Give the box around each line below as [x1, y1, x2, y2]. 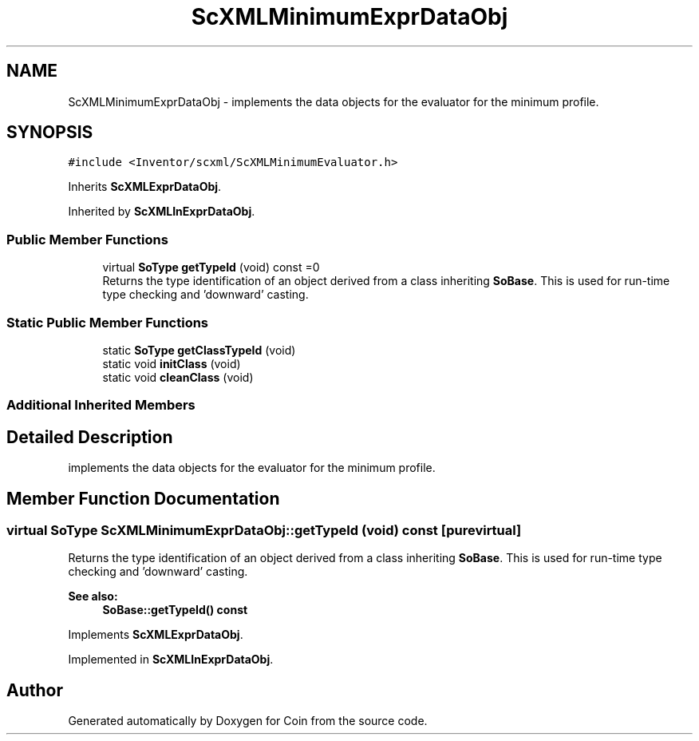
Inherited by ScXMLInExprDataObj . [68, 204, 255, 219]
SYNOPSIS [6, 122, 93, 143]
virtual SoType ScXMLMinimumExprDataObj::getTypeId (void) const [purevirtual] [6, 522, 522, 538]
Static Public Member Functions [6, 314, 209, 331]
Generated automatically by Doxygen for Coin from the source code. [68, 714, 428, 728]
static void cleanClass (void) [102, 370, 254, 384]
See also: [68, 589, 118, 604]
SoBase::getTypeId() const [102, 603, 248, 617]
